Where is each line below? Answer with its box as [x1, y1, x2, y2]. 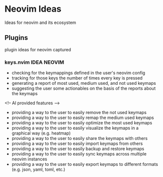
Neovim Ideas [4, 3, 61, 15]
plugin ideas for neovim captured [4, 46, 71, 52]
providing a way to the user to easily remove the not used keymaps [11, 110, 147, 116]
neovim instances [11, 156, 47, 162]
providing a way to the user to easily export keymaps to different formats [11, 161, 158, 167]
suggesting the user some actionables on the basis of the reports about [11, 85, 156, 91]
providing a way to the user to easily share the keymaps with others [11, 136, 148, 141]
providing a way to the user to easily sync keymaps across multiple [11, 151, 147, 157]
